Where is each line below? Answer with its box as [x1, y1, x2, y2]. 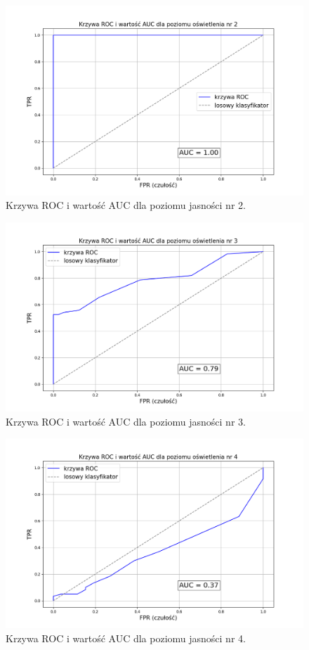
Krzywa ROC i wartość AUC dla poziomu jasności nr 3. [6, 414, 246, 428]
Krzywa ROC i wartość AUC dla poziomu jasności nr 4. [6, 630, 246, 645]
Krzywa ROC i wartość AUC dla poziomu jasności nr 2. [6, 198, 246, 212]
